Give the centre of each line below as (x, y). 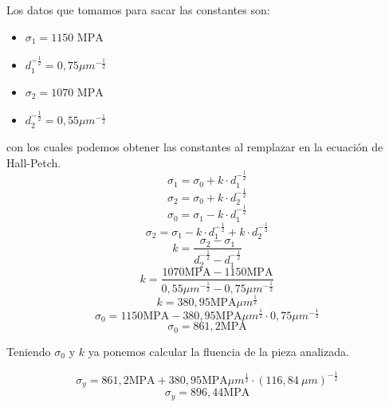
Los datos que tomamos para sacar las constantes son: (138, 10)
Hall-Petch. (34, 162)
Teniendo (29, 351)
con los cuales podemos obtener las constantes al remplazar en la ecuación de (195, 147)
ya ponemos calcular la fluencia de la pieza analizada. (218, 351)
